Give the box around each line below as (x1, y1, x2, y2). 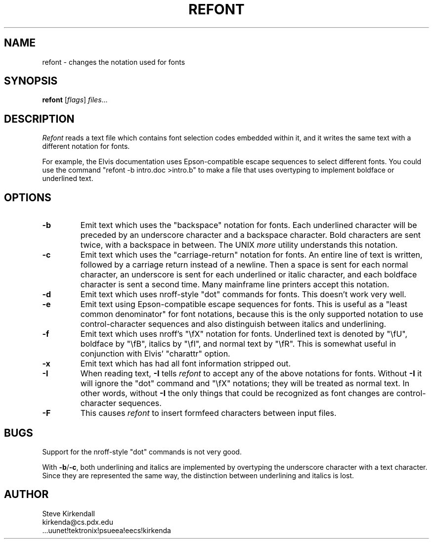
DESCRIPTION (4, 112, 75, 125)
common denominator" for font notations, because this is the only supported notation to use (80, 309, 424, 319)
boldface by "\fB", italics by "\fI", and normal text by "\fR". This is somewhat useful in (80, 339, 396, 349)
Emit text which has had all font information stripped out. (80, 359, 291, 369)
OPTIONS (4, 191, 51, 204)
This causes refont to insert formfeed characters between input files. (80, 408, 337, 418)
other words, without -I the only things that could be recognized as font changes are (80, 388, 394, 399)
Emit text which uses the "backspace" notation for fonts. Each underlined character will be (80, 220, 417, 230)
